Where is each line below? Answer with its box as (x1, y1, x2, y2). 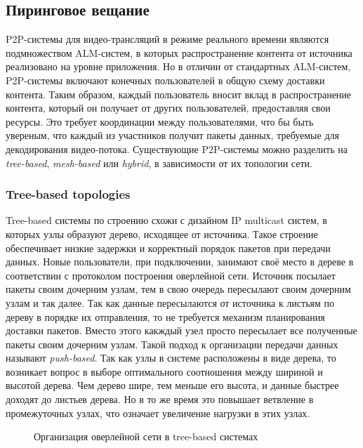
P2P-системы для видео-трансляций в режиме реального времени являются (6, 32, 329, 46)
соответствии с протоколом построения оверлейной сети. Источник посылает (6, 268, 336, 282)
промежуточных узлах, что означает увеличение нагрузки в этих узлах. (6, 405, 310, 420)
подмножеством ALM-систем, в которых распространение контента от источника (6, 45, 352, 60)
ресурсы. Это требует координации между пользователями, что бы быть (6, 114, 314, 129)
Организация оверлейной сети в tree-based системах (34, 429, 258, 444)
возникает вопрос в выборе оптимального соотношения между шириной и (6, 364, 323, 378)
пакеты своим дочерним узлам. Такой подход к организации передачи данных (6, 336, 338, 351)
